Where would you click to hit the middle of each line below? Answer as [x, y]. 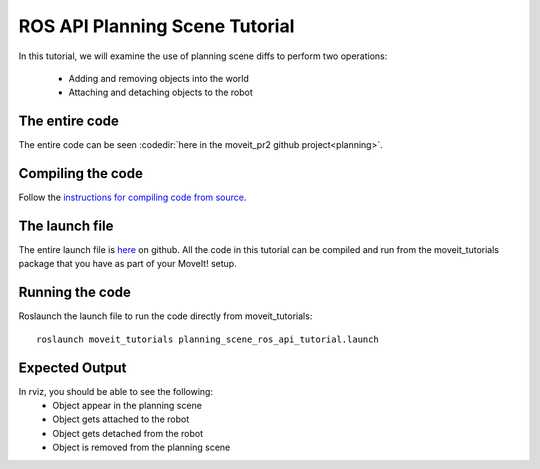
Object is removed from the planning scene [141, 447]
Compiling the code [81, 173]
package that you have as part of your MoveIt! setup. [127, 264]
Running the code [75, 292]
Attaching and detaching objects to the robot [161, 92]
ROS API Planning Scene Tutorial [156, 26]
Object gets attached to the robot [121, 419]
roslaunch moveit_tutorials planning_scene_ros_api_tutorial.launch [207, 339]
